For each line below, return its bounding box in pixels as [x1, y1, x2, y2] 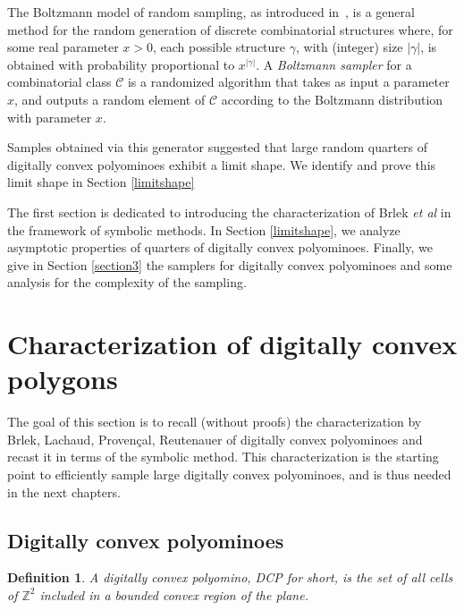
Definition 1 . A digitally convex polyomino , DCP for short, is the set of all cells [7, 568, 453, 587]
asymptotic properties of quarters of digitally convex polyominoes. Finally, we [7, 238, 433, 257]
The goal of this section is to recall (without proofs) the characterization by [7, 412, 422, 431]
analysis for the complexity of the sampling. [7, 273, 247, 292]
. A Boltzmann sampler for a [256, 55, 412, 73]
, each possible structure [152, 38, 286, 56]
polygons [7, 360, 118, 397]
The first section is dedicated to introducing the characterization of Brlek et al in [7, 202, 451, 221]
